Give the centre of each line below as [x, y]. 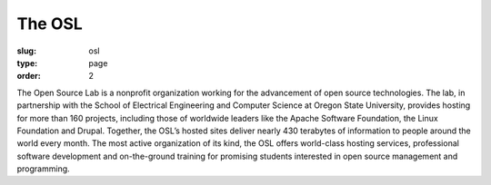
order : [29, 76]
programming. [43, 169]
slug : [26, 51]
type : [27, 63]
